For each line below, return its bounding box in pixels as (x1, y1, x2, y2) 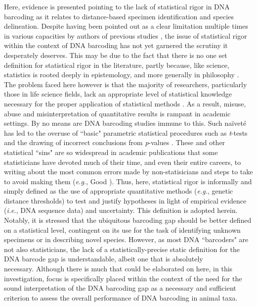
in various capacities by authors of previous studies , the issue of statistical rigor (4, 30, 247, 41)
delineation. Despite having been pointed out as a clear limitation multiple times (4, 21, 248, 31)
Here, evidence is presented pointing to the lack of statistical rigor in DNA (4, 1, 230, 11)
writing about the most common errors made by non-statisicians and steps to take (4, 166, 253, 177)
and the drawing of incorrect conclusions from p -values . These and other (4, 137, 225, 148)
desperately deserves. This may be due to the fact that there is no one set (4, 50, 227, 60)
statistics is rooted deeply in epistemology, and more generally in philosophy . (4, 69, 239, 80)
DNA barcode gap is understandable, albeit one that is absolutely (4, 254, 203, 264)
